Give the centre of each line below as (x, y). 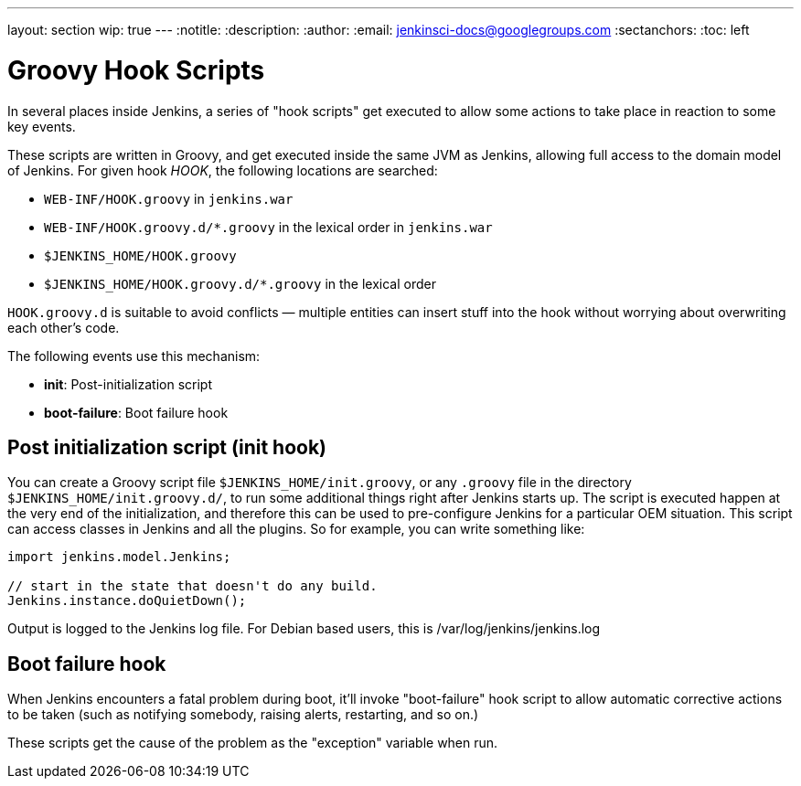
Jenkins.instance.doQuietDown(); (127, 601)
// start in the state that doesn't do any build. (192, 586)
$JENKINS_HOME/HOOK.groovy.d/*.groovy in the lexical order (240, 283)
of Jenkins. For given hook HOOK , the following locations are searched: (223, 170)
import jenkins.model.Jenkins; (119, 557)
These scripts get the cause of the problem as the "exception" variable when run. (253, 743)
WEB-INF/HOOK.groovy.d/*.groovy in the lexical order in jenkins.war (268, 227)
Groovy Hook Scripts (136, 70)
